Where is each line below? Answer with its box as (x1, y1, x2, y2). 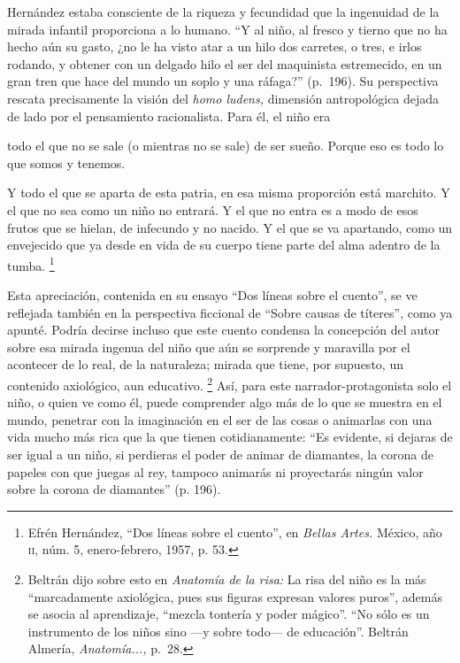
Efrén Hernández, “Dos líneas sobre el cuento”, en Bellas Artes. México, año (27, 522, 442, 541)
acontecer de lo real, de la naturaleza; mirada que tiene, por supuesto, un (7, 355, 403, 374)
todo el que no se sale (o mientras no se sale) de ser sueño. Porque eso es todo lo (7, 136, 444, 155)
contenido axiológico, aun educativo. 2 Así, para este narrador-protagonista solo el (7, 373, 452, 394)
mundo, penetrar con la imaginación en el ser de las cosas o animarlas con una (7, 410, 433, 428)
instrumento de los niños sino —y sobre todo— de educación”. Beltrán (27, 621, 409, 640)
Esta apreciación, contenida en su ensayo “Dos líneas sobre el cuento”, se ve (7, 285, 418, 304)
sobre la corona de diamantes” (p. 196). (7, 480, 221, 498)
